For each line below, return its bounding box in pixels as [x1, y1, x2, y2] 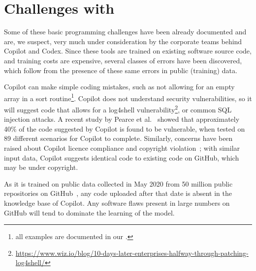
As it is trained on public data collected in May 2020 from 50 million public [4, 178, 233, 189]
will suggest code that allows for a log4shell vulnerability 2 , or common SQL [4, 103, 232, 114]
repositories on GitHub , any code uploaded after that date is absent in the [4, 188, 232, 198]
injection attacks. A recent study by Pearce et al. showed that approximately [4, 114, 240, 124]
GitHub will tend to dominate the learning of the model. [4, 207, 175, 217]
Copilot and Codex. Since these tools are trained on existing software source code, [4, 46, 252, 56]
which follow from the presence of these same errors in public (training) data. [4, 65, 237, 75]
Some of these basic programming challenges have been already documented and [4, 27, 247, 37]
